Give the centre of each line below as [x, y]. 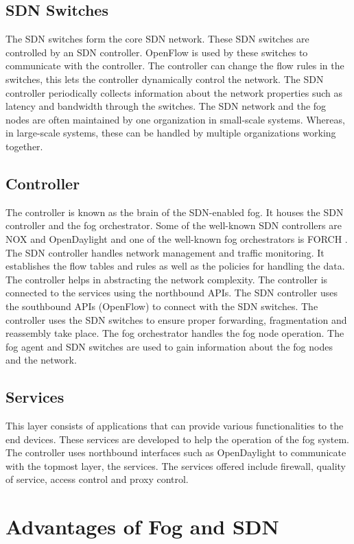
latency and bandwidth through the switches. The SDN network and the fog [166, 106]
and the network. [41, 360]
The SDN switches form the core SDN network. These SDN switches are [157, 39]
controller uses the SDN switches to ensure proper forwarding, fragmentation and [176, 319]
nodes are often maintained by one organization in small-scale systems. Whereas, [175, 119]
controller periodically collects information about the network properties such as [174, 92]
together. [24, 146]
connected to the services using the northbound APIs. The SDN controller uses [172, 293]
